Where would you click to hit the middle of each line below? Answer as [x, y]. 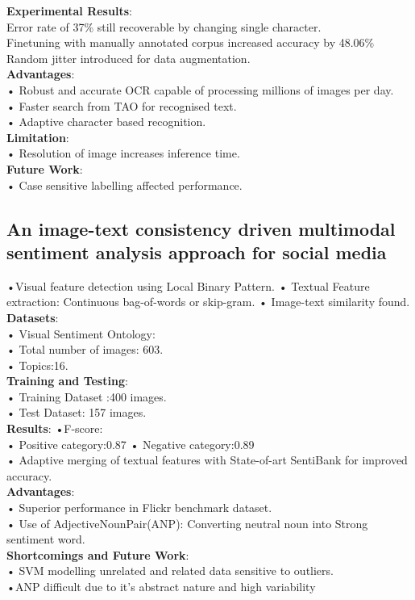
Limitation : [38, 137]
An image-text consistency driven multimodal [201, 228]
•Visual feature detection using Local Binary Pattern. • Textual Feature [188, 285]
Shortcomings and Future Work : [98, 554]
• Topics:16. [37, 365]
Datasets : [33, 317]
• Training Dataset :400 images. [87, 396]
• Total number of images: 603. [85, 349]
